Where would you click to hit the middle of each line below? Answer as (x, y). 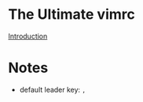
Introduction (28, 36)
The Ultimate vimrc (71, 15)
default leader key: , (53, 89)
